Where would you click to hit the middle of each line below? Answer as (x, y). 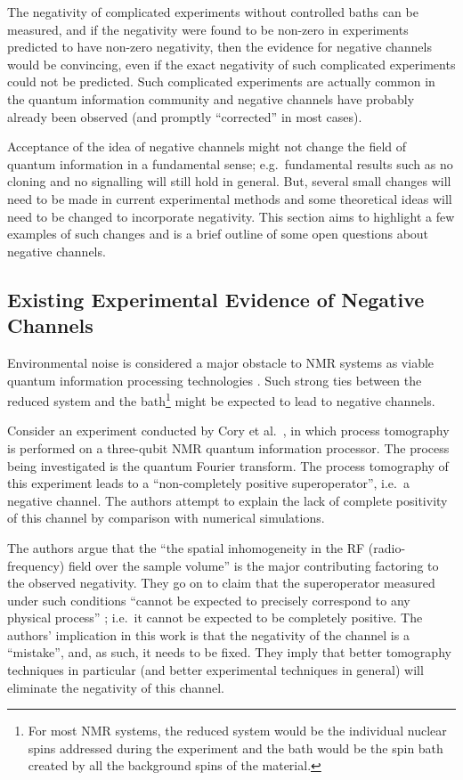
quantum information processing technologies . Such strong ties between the (215, 380)
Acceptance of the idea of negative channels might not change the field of (207, 146)
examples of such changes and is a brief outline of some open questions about (218, 234)
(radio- (387, 547)
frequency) (36, 565)
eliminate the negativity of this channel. (116, 687)
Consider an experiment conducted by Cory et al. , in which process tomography (228, 431)
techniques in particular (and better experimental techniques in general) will (215, 670)
